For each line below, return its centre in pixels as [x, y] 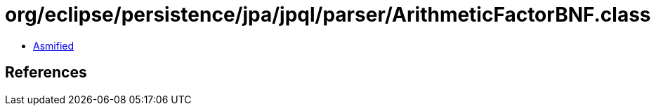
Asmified [54, 45]
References [46, 73]
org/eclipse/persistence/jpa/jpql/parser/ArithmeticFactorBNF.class [328, 15]
